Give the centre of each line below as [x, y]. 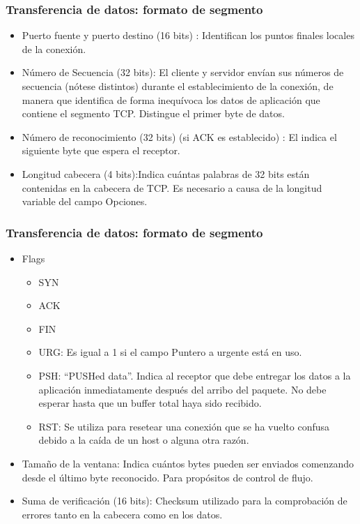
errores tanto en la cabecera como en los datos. [122, 514]
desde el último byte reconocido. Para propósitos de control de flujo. [167, 477]
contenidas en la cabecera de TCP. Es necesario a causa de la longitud [172, 187]
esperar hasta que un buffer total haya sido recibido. [150, 403]
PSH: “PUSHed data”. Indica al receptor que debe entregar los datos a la [195, 375]
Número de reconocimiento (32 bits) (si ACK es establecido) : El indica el [179, 136]
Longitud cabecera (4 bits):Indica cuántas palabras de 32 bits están [166, 173]
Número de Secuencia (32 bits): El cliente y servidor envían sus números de [183, 72]
